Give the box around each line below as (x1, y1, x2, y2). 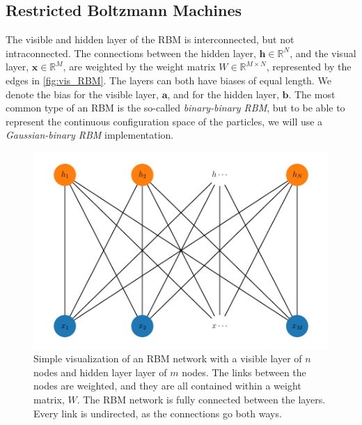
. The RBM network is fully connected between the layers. (77, 392, 326, 406)
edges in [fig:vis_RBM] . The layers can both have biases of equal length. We (6, 72, 331, 87)
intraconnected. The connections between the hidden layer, (6, 45, 256, 60)
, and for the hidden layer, (167, 86, 279, 101)
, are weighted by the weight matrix (63, 59, 216, 74)
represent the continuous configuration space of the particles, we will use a (6, 114, 323, 128)
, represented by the (266, 59, 352, 74)
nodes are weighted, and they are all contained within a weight (33, 378, 301, 393)
